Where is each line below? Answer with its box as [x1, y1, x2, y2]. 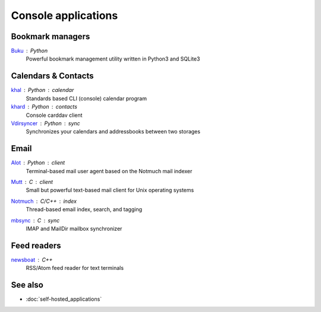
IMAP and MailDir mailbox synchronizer [26, 225, 122, 232]
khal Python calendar [11, 87, 74, 94]
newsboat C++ [11, 256, 53, 263]
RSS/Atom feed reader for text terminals [26, 265, 124, 272]
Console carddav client [26, 112, 83, 119]
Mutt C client [11, 179, 53, 185]
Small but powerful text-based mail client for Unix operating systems [26, 187, 194, 194]
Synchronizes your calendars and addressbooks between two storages [26, 128, 200, 135]
